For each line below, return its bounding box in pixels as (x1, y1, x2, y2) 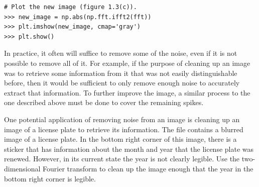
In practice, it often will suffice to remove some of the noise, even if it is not (4, 48, 237, 58)
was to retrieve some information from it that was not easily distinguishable (4, 67, 237, 78)
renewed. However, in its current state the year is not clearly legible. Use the (4, 153, 240, 164)
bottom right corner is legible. (4, 173, 96, 183)
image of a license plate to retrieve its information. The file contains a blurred (4, 124, 243, 134)
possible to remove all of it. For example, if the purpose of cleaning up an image (4, 57, 250, 68)
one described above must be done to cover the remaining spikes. (4, 97, 204, 108)
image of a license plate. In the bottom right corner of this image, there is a (4, 134, 237, 144)
